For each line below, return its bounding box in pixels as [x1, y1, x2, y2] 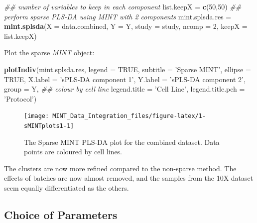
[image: [24, 112, 49, 120]
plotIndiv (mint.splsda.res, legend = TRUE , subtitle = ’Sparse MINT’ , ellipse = [4, 64, 251, 74]
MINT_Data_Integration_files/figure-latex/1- [52, 112, 206, 120]
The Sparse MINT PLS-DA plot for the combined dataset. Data [24, 136, 220, 147]
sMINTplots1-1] [24, 122, 74, 129]
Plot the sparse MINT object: [4, 47, 95, 58]
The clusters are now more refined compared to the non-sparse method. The [4, 163, 237, 173]
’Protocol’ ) [4, 93, 37, 104]
